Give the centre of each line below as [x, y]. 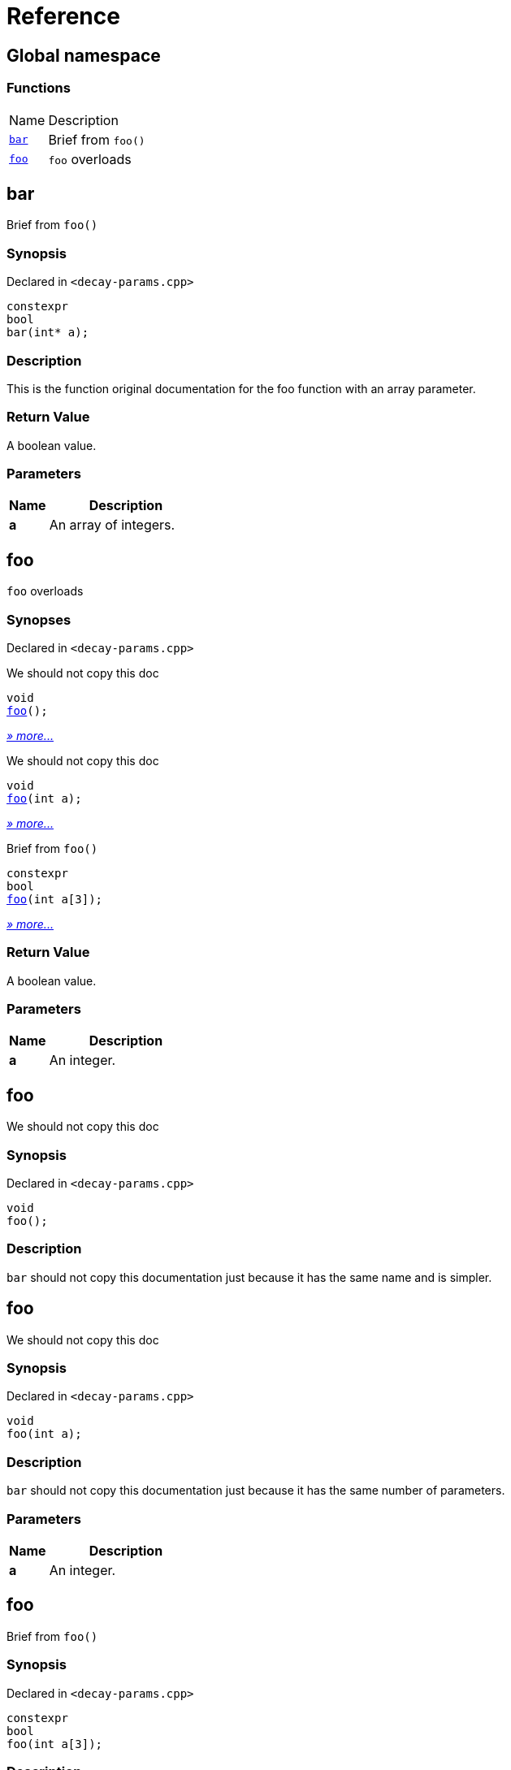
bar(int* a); [48, 333]
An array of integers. [112, 525]
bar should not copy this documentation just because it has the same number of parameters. [256, 1491]
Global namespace [84, 55]
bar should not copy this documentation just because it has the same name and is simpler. [249, 1277]
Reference [63, 16]
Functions [39, 88]
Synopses [39, 619]
